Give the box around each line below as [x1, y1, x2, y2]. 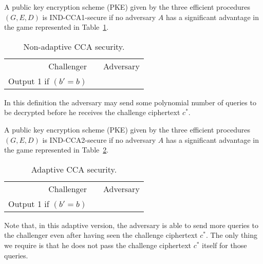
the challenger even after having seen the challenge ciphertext [4, 230, 198, 240]
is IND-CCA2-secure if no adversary [42, 134, 156, 145]
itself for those [202, 239, 247, 250]
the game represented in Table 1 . [4, 22, 109, 32]
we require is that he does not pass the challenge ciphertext [4, 239, 191, 250]
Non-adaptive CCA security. [23, 40, 125, 52]
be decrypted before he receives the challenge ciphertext [4, 107, 180, 118]
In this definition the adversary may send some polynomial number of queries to [4, 97, 256, 107]
